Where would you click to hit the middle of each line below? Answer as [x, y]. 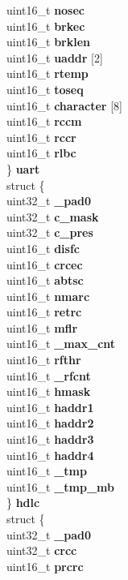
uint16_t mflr [42, 327]
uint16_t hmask [49, 391]
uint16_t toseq [45, 89]
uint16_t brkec [46, 26]
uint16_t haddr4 [50, 455]
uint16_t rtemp [47, 73]
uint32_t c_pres [50, 232]
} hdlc [23, 503]
